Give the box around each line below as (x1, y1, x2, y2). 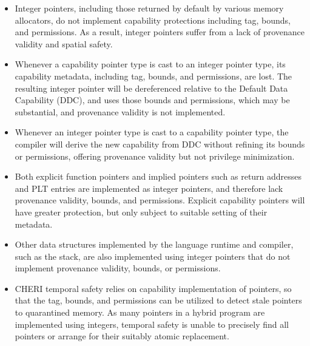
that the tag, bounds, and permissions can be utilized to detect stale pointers (15, 294, 302, 307)
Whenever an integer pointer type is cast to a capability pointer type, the (15, 126, 289, 138)
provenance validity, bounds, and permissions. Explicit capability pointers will (15, 194, 305, 206)
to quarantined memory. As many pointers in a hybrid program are (15, 306, 265, 319)
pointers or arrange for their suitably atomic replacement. (15, 330, 229, 342)
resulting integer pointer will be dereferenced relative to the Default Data (15, 81, 288, 94)
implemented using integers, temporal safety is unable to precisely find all (15, 317, 289, 330)
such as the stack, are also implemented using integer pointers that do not (15, 249, 291, 262)
